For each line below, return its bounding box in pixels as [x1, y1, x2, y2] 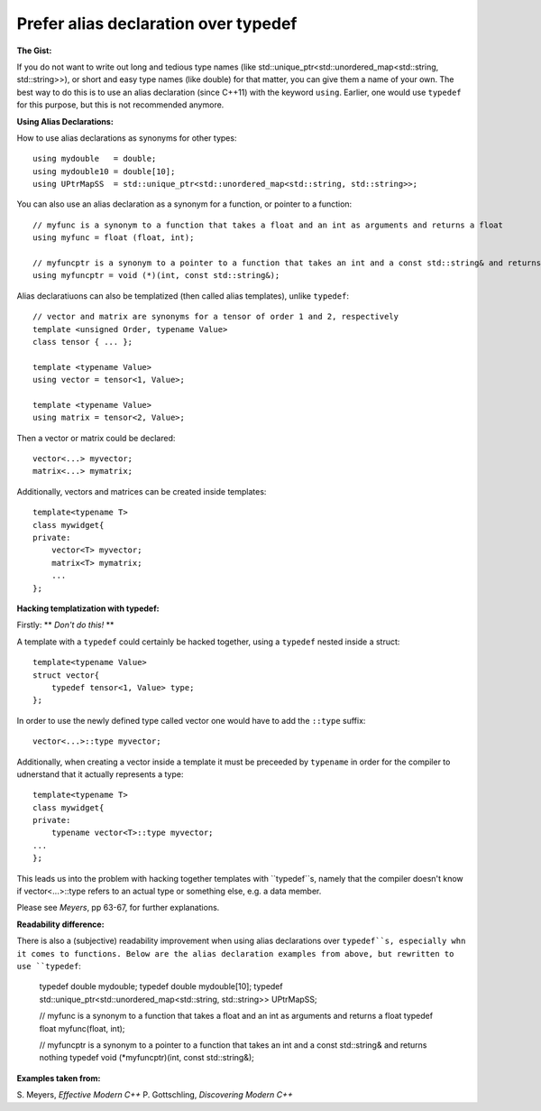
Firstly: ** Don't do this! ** [16, 619, 115, 631]
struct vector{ [32, 670, 100, 680]
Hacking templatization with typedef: [16, 603, 160, 614]
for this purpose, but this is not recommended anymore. [16, 99, 225, 110]
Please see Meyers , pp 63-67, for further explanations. [16, 903, 220, 913]
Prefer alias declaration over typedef [16, 14, 298, 33]
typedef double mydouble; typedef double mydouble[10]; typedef [39, 981, 283, 992]
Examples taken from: [16, 1072, 101, 1083]
